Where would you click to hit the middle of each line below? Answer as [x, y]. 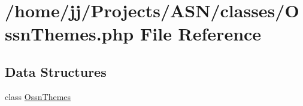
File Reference [201, 34]
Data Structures [56, 71]
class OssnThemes [38, 96]
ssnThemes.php [69, 34]
